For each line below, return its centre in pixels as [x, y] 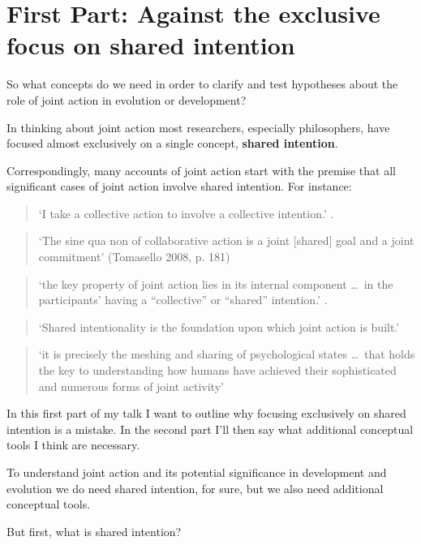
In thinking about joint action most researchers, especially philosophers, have [198, 127]
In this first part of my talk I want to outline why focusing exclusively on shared [206, 413]
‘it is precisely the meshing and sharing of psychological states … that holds [227, 354]
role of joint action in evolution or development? [127, 99]
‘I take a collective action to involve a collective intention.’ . [186, 213]
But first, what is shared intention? [94, 531]
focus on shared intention [151, 45]
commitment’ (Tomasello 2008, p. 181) [134, 257]
